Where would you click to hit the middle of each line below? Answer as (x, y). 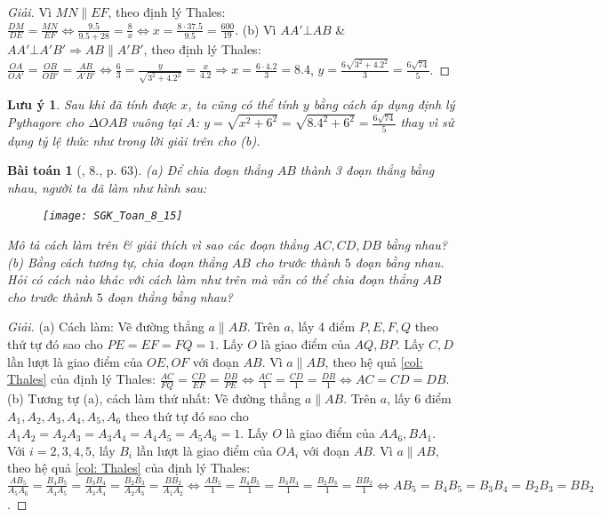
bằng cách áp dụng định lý (384, 103)
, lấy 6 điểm (419, 398)
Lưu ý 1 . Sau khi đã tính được (92, 103)
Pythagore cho (46, 122)
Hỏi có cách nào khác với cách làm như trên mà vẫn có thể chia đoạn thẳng (213, 279)
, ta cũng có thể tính (243, 103)
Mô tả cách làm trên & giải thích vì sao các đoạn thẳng (158, 244)
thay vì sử (427, 122)
